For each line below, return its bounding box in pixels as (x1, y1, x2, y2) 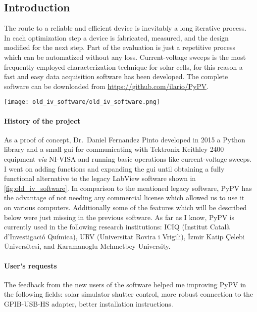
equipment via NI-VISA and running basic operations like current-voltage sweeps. (4, 154, 252, 164)
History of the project (4, 115, 81, 126)
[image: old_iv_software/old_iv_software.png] (4, 98, 160, 106)
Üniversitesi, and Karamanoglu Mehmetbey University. (4, 241, 171, 251)
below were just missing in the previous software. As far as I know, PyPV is (4, 212, 235, 222)
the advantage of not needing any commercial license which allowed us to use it (4, 192, 245, 203)
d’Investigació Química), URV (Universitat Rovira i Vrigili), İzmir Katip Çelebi (4, 231, 245, 241)
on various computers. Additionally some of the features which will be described (4, 202, 247, 212)
